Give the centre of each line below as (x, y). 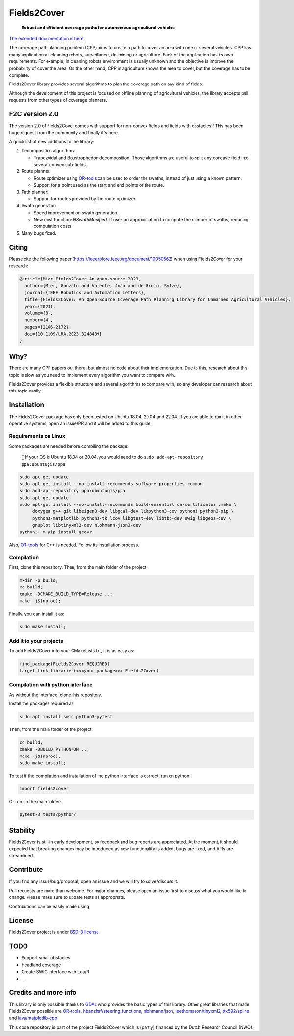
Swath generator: (39, 206)
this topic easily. (25, 391)
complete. (19, 75)
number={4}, (39, 320)
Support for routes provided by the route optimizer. (85, 198)
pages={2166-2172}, (48, 327)
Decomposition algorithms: (49, 151)
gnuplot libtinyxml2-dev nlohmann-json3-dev (86, 525)
